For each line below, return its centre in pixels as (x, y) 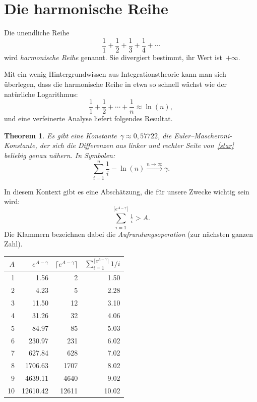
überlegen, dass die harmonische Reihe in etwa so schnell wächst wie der (116, 84)
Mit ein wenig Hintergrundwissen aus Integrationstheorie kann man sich (115, 74)
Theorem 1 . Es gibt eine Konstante (60, 135)
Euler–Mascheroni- (203, 135)
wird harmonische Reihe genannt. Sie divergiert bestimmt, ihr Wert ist (113, 57)
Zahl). (13, 244)
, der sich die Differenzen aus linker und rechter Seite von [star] (134, 145)
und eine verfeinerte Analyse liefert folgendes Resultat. (88, 118)
